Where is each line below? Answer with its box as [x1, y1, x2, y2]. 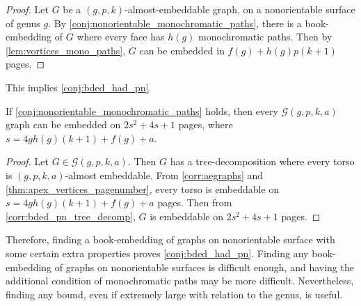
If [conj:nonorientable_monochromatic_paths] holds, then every [6, 103, 278, 118]
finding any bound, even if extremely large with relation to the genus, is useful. [6, 286, 343, 301]
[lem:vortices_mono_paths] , [6, 43, 126, 57]
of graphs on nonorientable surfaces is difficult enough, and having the [54, 259, 354, 274]
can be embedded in [139, 43, 225, 57]
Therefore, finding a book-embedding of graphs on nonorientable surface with [6, 232, 335, 247]
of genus [6, 15, 40, 30]
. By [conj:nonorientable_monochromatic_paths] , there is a [48, 15, 302, 30]
